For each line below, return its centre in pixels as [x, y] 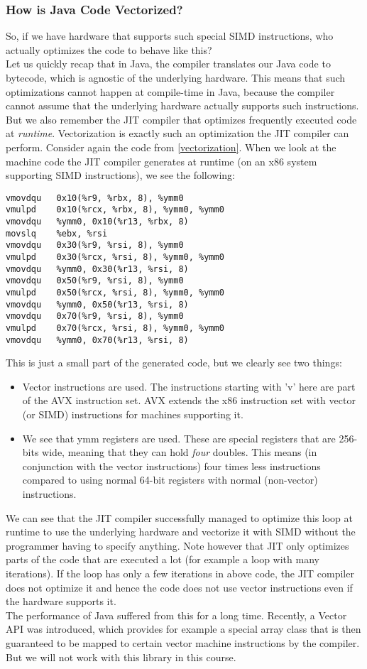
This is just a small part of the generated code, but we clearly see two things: [174, 363]
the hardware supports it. [61, 601]
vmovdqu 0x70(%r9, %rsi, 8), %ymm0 [95, 316]
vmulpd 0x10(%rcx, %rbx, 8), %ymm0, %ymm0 [115, 210]
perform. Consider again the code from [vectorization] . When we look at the [171, 147]
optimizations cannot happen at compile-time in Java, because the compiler [170, 91]
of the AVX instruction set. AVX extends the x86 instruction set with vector [189, 400]
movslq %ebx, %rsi [57, 233]
